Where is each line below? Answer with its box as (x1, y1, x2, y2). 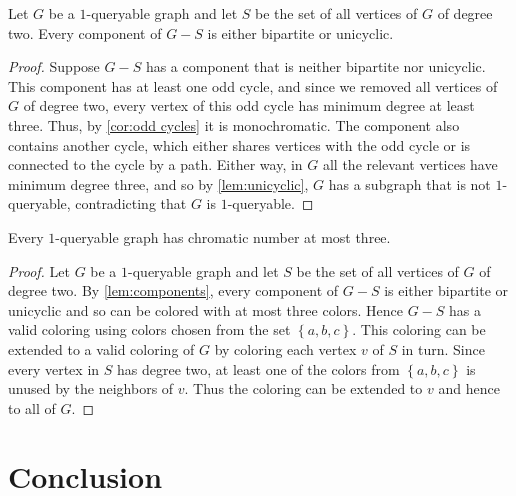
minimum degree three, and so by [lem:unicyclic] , (8, 173, 309, 194)
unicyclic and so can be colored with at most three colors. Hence (8, 299, 404, 320)
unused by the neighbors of (8, 378, 174, 399)
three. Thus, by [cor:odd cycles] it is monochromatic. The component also (8, 114, 460, 135)
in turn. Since (401, 338, 485, 359)
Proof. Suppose (8, 56, 100, 77)
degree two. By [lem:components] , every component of (8, 280, 339, 301)
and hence (438, 378, 500, 399)
